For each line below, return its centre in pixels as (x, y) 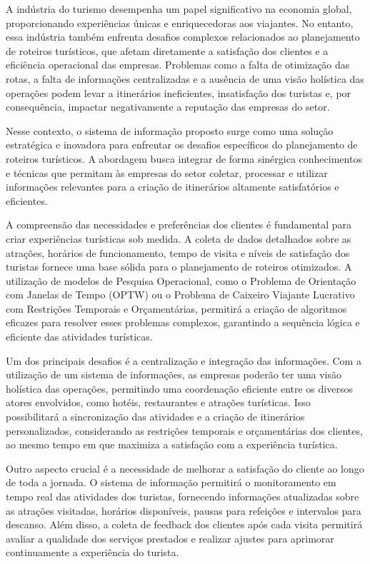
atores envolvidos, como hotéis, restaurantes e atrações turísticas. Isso (158, 402)
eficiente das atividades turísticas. (79, 337)
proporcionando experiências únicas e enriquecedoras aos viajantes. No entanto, (180, 22)
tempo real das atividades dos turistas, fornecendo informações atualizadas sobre (182, 496)
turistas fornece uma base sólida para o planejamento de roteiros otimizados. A (179, 267)
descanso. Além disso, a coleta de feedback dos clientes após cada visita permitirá (184, 524)
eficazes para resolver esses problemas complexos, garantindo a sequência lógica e (183, 322)
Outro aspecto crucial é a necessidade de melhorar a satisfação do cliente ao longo (185, 468)
